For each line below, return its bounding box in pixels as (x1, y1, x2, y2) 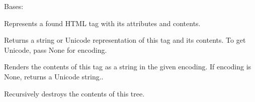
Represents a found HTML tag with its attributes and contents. (4, 18, 201, 28)
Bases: (4, 1, 24, 11)
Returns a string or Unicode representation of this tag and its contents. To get (4, 35, 246, 45)
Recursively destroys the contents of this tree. (4, 88, 145, 98)
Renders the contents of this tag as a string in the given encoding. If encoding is (4, 61, 251, 72)
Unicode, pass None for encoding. (4, 44, 107, 55)
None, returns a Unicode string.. (4, 71, 104, 81)
